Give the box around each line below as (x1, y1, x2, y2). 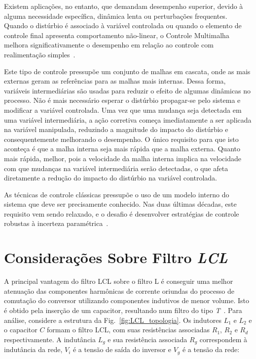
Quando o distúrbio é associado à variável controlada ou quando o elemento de (4, 20, 242, 31)
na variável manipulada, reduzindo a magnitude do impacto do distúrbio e (4, 124, 228, 135)
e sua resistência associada (108, 334, 187, 344)
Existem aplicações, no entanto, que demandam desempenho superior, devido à (4, 1, 243, 11)
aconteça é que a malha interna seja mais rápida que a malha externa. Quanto (4, 143, 240, 154)
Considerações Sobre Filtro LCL (4, 247, 228, 268)
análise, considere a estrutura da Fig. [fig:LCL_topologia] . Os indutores (4, 314, 222, 325)
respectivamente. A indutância (4, 334, 96, 344)
